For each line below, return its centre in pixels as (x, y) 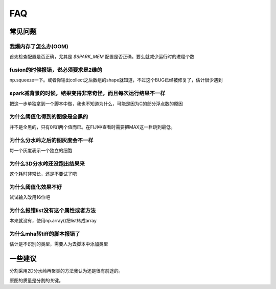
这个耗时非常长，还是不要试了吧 (43, 174)
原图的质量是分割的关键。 (36, 280)
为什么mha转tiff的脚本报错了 (45, 234)
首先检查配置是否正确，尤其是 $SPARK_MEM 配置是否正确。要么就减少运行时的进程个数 (102, 57)
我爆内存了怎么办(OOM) (39, 46)
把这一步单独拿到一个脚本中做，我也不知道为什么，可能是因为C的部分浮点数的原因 (96, 104)
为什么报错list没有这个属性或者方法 (53, 210)
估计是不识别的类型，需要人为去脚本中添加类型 (59, 244)
